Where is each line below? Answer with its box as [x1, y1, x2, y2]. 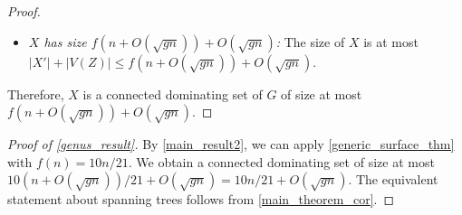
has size [43, 32, 87, 51]
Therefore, [7, 84, 64, 103]
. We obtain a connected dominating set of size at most [128, 152, 435, 171]
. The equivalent [348, 170, 438, 189]
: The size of [275, 32, 345, 51]
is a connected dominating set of [82, 84, 263, 103]
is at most [363, 32, 419, 51]
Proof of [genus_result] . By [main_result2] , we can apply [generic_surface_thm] [7, 135, 455, 154]
